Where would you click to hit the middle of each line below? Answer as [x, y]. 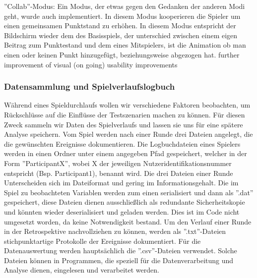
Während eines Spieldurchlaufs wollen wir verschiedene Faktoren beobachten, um [127, 105]
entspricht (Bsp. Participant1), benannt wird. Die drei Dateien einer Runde [119, 173]
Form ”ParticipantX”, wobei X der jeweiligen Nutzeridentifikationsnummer [118, 163]
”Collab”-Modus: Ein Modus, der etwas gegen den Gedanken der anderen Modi [125, 6]
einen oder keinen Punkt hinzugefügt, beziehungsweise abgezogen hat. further [122, 54]
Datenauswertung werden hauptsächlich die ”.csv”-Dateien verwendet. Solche [121, 250]
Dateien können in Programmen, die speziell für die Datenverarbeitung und [119, 260]
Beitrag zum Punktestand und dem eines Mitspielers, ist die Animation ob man [125, 45]
